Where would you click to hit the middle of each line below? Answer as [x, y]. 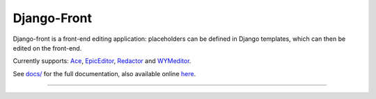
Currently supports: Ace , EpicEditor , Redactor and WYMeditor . [102, 61]
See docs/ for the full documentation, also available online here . [104, 73]
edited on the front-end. [47, 48]
